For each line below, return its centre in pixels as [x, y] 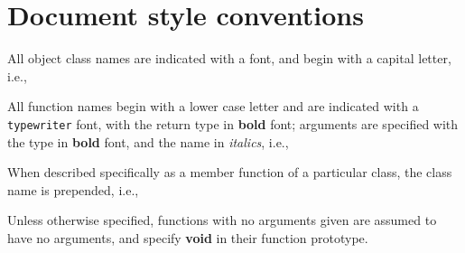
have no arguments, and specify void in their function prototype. [188, 237]
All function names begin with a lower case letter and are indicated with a [213, 106]
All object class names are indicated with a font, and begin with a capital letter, [229, 58]
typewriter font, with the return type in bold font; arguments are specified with [233, 123]
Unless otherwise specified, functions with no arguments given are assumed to [222, 220]
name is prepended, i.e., [73, 189]
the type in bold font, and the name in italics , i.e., [148, 141]
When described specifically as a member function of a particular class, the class [230, 172]
